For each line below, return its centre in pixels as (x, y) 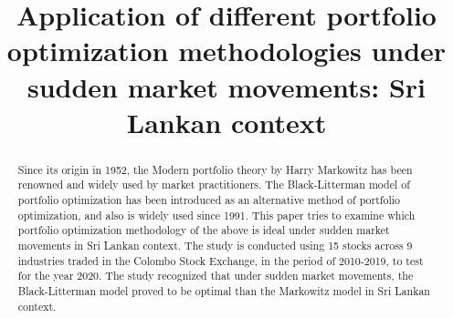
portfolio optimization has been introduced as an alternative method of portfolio (209, 200)
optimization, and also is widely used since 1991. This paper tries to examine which (216, 215)
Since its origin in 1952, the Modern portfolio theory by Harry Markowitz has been (215, 169)
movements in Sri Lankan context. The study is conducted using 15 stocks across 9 (215, 246)
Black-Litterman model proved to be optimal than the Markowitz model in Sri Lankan (224, 290)
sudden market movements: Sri (226, 86)
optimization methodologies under (226, 51)
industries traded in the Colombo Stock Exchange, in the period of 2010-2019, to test (221, 260)
